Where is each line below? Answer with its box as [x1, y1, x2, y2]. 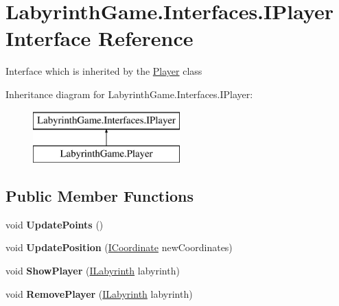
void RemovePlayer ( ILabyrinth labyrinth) [5, 286, 193, 301]
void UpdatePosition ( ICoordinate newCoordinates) [5, 240, 233, 255]
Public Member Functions [5, 185, 194, 207]
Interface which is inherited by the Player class [5, 64, 202, 78]
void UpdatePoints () [5, 217, 104, 231]
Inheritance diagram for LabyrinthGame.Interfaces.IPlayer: [5, 86, 253, 101]
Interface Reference [5, 24, 194, 52]
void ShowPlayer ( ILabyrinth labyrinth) [5, 263, 180, 278]
